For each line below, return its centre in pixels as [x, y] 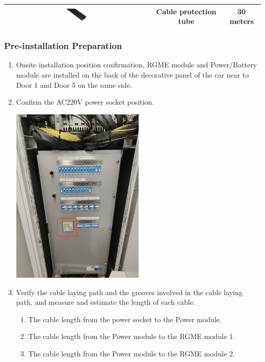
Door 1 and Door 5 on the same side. [74, 85]
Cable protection [186, 11]
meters [242, 21]
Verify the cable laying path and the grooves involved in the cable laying [129, 292]
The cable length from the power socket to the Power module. [125, 319]
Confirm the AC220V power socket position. [85, 102]
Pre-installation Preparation [63, 46]
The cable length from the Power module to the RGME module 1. [131, 336]
